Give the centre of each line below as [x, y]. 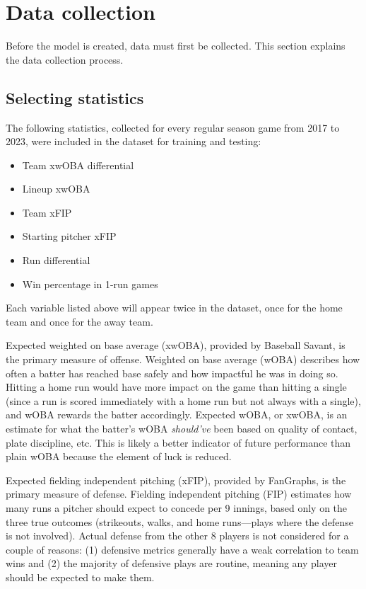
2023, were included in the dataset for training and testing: [134, 141]
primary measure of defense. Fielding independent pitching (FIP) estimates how [179, 494]
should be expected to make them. [80, 577]
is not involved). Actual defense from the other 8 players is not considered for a [177, 536]
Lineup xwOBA [56, 189]
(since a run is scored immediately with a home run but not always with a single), [183, 400]
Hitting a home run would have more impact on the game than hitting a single [176, 387]
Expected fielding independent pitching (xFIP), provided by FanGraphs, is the [176, 480]
